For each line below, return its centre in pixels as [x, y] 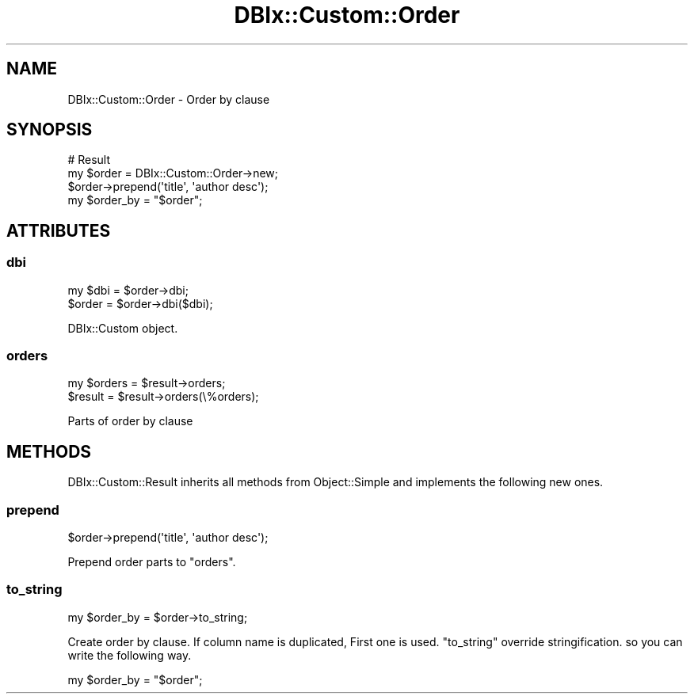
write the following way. [130, 655]
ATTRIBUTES [59, 230]
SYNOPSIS [50, 130]
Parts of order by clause [130, 421]
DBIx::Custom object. [123, 328]
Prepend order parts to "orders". [152, 562]
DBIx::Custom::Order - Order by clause [169, 99]
